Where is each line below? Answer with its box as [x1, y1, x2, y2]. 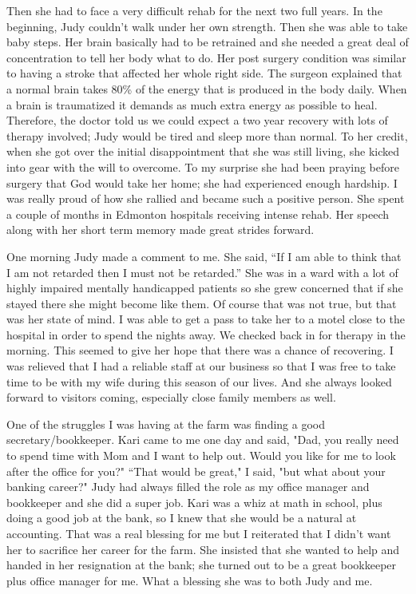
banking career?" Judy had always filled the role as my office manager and [6, 478, 370, 495]
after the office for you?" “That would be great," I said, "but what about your [6, 462, 386, 479]
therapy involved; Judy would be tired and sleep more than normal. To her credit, [6, 127, 408, 144]
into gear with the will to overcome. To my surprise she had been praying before [6, 158, 399, 175]
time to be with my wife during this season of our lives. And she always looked [6, 373, 392, 390]
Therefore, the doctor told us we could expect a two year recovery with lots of [6, 112, 388, 129]
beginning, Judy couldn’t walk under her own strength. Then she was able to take [6, 18, 408, 34]
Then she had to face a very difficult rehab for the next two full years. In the [6, 2, 382, 18]
